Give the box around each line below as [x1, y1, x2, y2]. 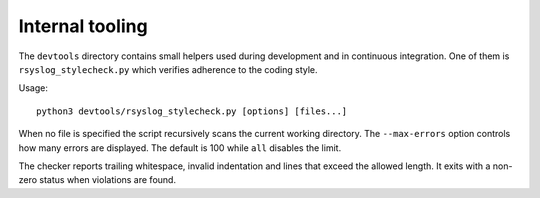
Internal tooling [18, 15, 149, 37]
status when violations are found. [39, 174, 177, 186]
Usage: [18, 82, 49, 94]
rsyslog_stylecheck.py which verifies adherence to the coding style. [18, 63, 319, 75]
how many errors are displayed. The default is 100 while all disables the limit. [18, 141, 342, 154]
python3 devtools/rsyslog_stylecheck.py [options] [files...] [36, 105, 348, 117]
